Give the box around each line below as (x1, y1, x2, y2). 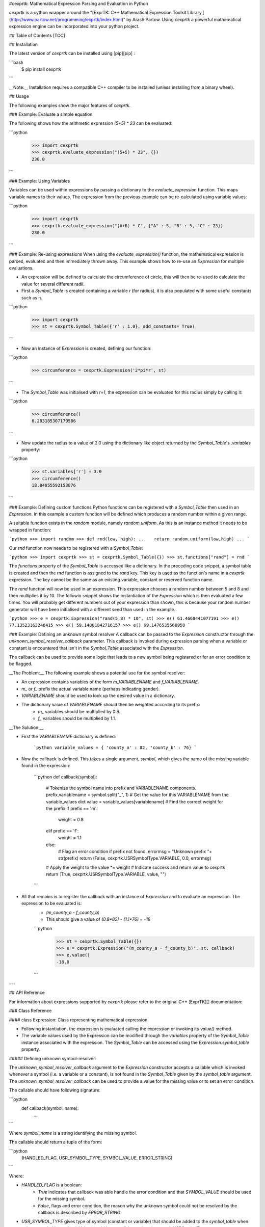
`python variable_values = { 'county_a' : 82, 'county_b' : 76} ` (33, 745, 197, 750)
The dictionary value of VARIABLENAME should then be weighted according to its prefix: (21, 702, 201, 708)
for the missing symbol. (38, 1196, 85, 1202)
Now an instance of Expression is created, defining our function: (21, 345, 152, 351)
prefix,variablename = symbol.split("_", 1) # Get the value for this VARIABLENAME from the (46, 792, 229, 798)
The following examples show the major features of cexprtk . (9, 102, 131, 108)
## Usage (9, 93, 29, 99)
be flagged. (9, 661, 33, 667)
